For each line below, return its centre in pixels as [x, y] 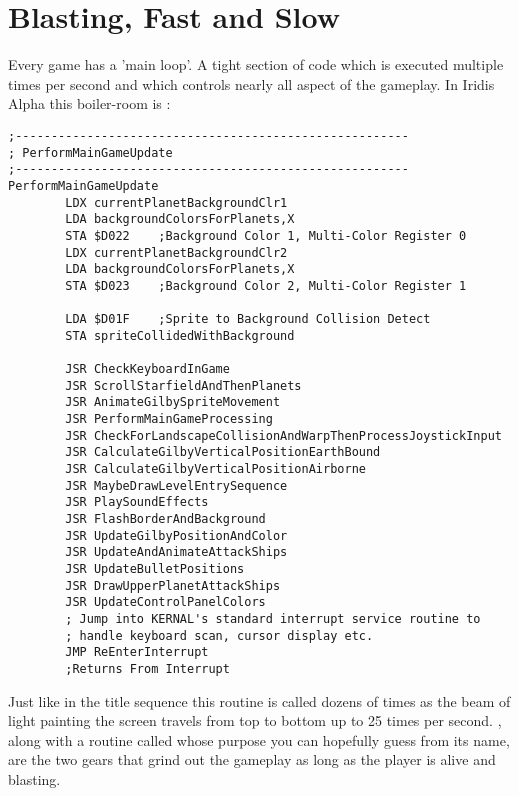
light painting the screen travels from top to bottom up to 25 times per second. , [255, 720]
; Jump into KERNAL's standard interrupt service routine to [273, 618]
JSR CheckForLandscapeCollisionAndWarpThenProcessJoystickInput [283, 435]
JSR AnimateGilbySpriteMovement [173, 402]
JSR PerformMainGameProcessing [169, 419]
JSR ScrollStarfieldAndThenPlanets [183, 385]
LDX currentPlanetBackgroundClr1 [176, 202]
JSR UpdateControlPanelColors [165, 602]
